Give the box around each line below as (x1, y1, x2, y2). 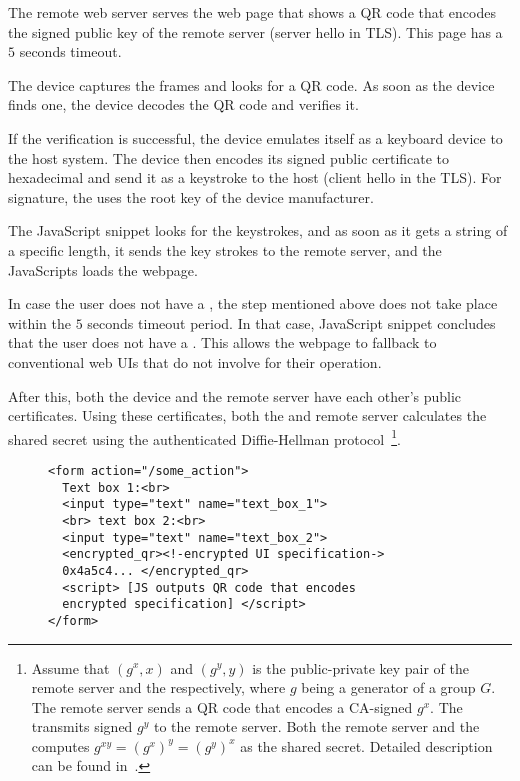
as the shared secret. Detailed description (240, 735, 493, 756)
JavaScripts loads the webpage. (8, 259, 198, 280)
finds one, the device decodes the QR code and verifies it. (8, 94, 359, 115)
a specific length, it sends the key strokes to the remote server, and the (8, 239, 442, 260)
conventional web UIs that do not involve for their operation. (8, 351, 382, 372)
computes (31, 735, 90, 756)
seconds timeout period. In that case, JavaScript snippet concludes (87, 312, 496, 333)
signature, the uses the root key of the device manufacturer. (8, 186, 374, 207)
